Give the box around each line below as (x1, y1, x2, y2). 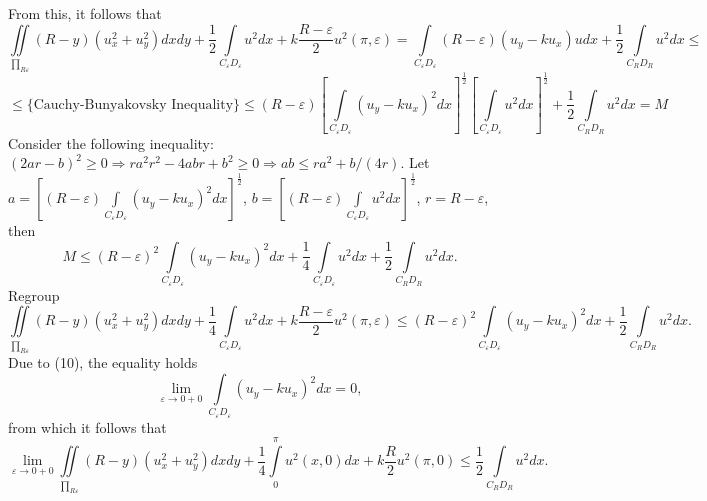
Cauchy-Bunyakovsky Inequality (33, 97, 234, 112)
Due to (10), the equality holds (8, 352, 198, 373)
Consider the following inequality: (8, 132, 214, 153)
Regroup (8, 284, 60, 305)
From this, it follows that (8, 3, 162, 23)
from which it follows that (8, 416, 167, 437)
